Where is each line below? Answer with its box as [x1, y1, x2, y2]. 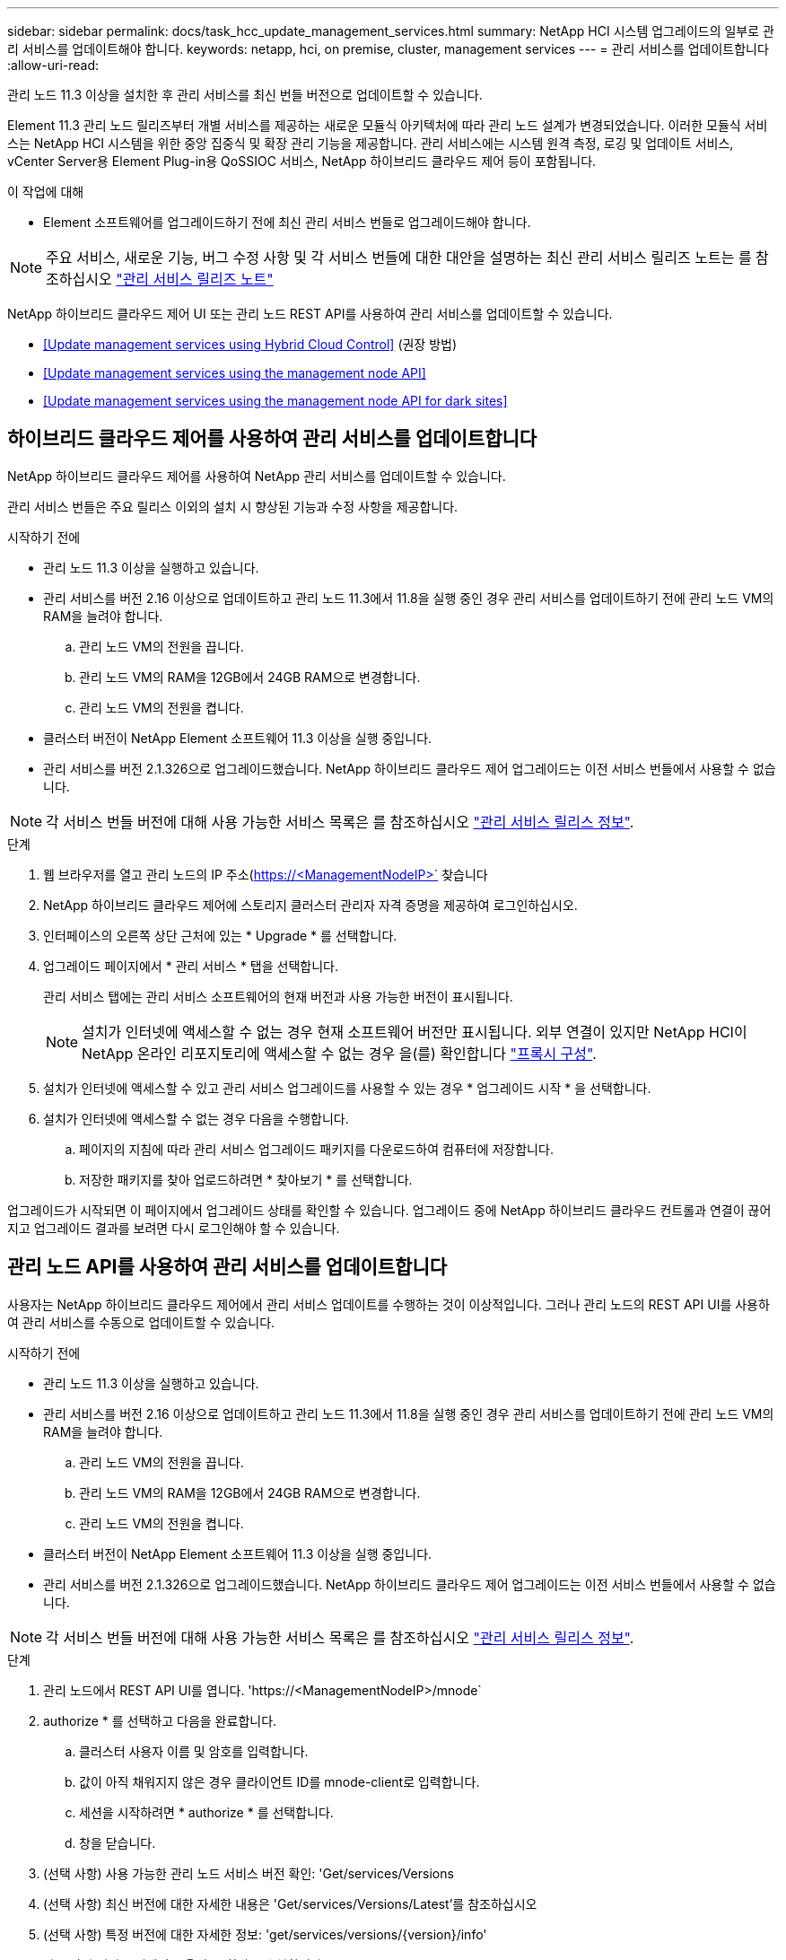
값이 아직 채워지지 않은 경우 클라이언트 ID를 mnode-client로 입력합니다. [79, 1773, 480, 1789]
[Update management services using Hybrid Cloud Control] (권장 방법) [43, 337, 458, 352]
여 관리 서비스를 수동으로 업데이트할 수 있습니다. [7, 1314, 275, 1330]
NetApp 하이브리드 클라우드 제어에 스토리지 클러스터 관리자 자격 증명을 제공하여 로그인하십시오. [43, 897, 578, 913]
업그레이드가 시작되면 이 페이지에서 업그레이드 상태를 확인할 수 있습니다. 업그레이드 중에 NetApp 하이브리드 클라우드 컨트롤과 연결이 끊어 [7, 1202, 772, 1218]
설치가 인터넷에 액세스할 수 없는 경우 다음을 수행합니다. [43, 1110, 349, 1126]
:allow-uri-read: [7, 57, 100, 73]
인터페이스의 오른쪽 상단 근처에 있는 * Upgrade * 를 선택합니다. [43, 927, 397, 943]
